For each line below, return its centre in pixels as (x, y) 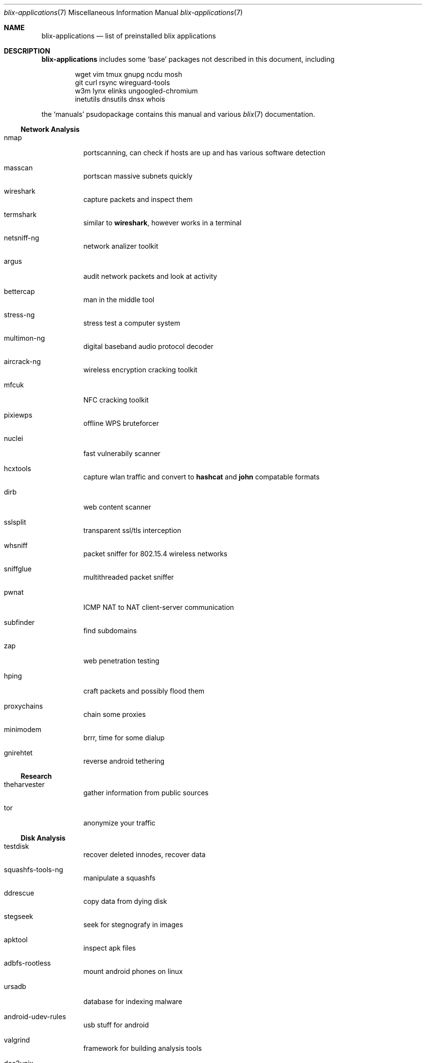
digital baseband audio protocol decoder (148, 346)
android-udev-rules (35, 1017)
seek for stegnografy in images (133, 925)
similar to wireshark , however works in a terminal (162, 223)
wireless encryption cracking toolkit (140, 370)
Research (36, 776)
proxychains (24, 706)
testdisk (17, 846)
